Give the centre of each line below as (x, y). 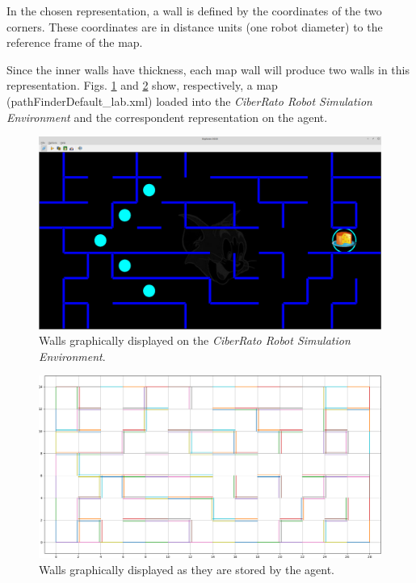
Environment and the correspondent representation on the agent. (167, 117)
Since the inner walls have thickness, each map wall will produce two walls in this (208, 69)
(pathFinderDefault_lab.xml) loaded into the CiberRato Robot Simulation (189, 101)
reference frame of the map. (75, 42)
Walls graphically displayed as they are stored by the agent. (187, 569)
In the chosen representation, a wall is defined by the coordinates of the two (194, 10)
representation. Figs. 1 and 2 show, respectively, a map (142, 85)
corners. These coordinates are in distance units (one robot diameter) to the (195, 26)
